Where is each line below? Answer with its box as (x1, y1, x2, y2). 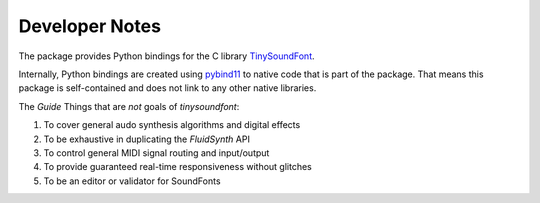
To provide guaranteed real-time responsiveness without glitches (43, 161, 312, 173)
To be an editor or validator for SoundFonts (43, 175, 221, 187)
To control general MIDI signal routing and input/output (43, 146, 270, 159)
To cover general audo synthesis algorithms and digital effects (43, 119, 301, 131)
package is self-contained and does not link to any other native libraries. (18, 82, 317, 94)
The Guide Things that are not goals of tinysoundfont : (18, 100, 240, 112)
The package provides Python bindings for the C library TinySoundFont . (18, 50, 315, 62)
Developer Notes (18, 15, 162, 37)
